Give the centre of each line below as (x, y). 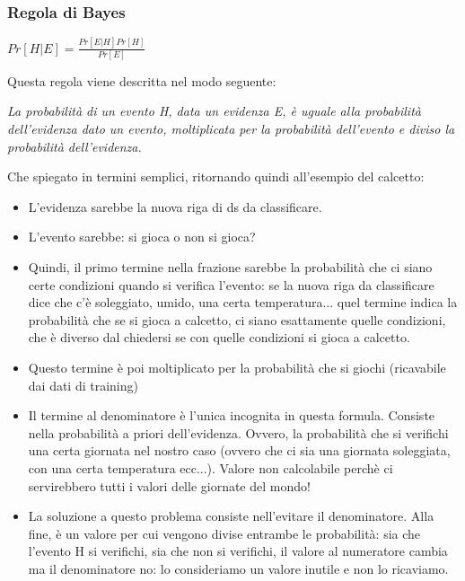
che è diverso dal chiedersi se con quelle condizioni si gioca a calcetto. (219, 337)
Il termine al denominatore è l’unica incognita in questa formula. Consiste (232, 415)
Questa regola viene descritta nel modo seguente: (142, 80)
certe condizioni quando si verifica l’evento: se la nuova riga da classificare (231, 284)
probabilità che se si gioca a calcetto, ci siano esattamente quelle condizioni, (237, 319)
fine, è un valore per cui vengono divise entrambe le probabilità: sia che (224, 533)
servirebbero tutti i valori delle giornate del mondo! (169, 485)
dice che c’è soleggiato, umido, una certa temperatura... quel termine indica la (243, 302)
